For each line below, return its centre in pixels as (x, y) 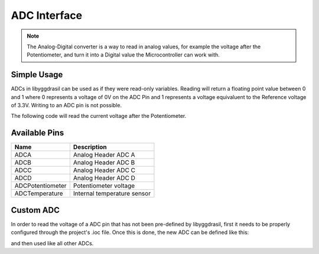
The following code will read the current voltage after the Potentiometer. (99, 116)
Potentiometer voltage (104, 186)
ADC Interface (47, 15)
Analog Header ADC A (104, 155)
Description (90, 147)
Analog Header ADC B (104, 163)
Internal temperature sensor (112, 193)
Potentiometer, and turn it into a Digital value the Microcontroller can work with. (123, 55)
